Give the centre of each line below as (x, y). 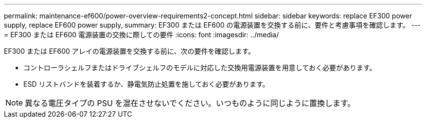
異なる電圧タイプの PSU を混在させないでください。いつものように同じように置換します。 (190, 103)
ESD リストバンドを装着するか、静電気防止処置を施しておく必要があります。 (146, 84)
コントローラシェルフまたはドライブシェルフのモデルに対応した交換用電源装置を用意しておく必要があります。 (200, 68)
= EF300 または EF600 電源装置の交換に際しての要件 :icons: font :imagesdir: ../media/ (142, 35)
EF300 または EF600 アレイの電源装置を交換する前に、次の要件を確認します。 (130, 51)
